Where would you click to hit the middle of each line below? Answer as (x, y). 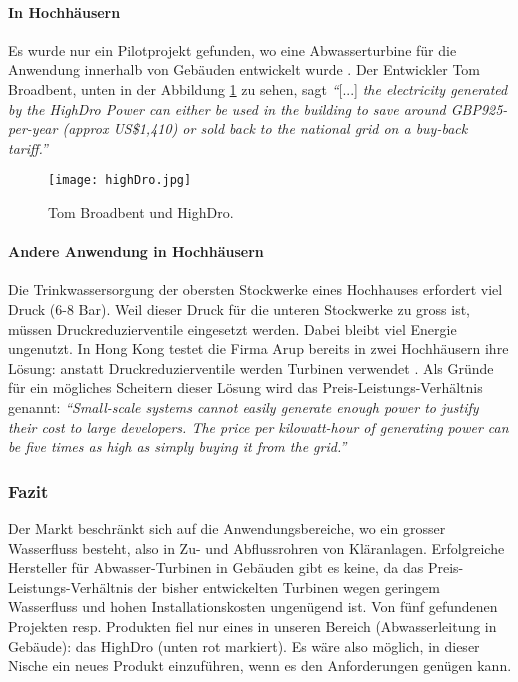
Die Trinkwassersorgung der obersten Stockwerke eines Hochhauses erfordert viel (255, 289)
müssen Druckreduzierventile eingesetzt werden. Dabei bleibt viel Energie (232, 328)
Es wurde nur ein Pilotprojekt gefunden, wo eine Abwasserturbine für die (232, 49)
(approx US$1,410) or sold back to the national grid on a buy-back (265, 128)
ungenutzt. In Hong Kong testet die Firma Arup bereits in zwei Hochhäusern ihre (258, 348)
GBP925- (479, 108)
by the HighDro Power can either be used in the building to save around (227, 108)
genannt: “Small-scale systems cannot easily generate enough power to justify (243, 406)
